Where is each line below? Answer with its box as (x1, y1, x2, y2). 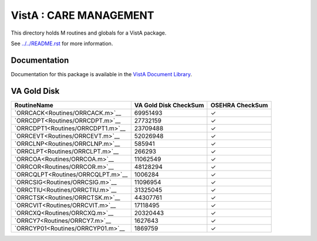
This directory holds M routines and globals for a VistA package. (11, 29, 167, 36)
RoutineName (14, 101, 54, 109)
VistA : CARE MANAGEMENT (11, 9, 155, 22)
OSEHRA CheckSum (210, 101, 268, 109)
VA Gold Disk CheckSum (134, 101, 204, 109)
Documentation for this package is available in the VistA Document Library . (11, 70, 193, 77)
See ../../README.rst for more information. (11, 40, 113, 47)
